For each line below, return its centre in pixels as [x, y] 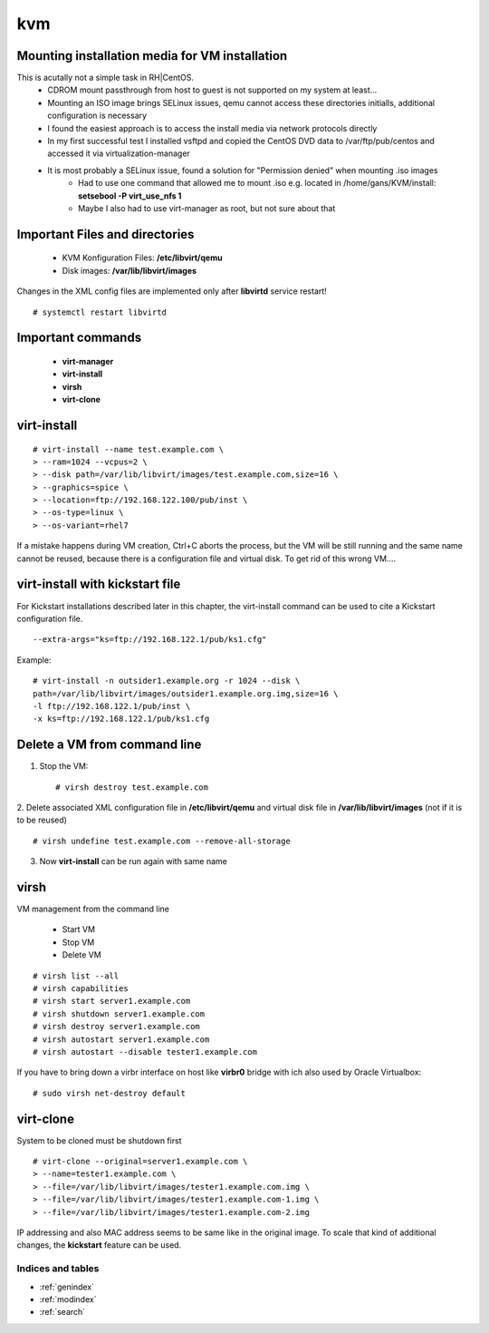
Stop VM [78, 942]
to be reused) [42, 820]
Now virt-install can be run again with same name [134, 861]
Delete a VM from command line [109, 745]
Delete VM [81, 955]
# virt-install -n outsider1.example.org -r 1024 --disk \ [167, 681]
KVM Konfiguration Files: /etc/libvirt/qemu [142, 258]
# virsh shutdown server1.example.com [119, 1014]
